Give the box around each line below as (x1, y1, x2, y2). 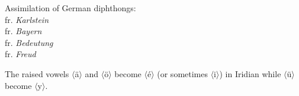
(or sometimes (157, 67, 208, 80)
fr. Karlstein (5, 13, 49, 25)
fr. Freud (5, 48, 36, 60)
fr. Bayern (5, 25, 42, 37)
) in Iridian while (219, 67, 281, 80)
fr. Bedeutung (5, 36, 53, 48)
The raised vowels (5, 67, 69, 80)
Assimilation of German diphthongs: (5, 2, 136, 14)
